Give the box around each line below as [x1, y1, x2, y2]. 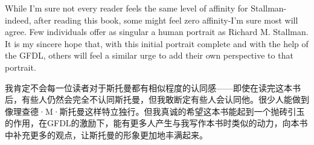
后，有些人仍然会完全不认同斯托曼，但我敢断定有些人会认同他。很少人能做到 [5, 93, 309, 106]
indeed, [5, 13, 31, 26]
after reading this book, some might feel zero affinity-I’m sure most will [34, 13, 298, 26]
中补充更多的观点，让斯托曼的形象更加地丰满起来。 [5, 128, 208, 141]
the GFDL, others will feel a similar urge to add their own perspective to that [5, 49, 293, 62]
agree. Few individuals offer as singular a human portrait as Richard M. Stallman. [5, 25, 309, 38]
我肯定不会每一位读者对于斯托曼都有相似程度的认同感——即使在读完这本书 [5, 81, 301, 94]
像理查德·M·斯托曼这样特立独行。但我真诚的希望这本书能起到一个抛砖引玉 [5, 105, 305, 117]
